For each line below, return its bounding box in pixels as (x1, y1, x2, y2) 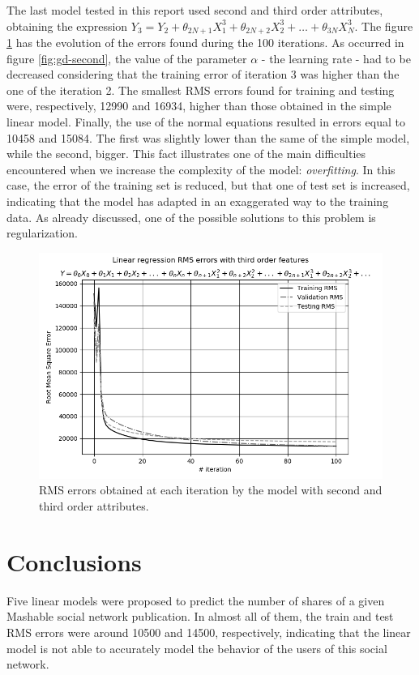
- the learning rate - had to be (261, 49, 411, 66)
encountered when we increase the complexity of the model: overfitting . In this (6, 160, 395, 177)
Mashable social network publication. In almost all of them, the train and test (6, 608, 394, 625)
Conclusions (6, 545, 142, 578)
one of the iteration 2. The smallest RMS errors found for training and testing (6, 81, 395, 98)
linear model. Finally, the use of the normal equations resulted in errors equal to (6, 113, 405, 130)
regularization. (6, 224, 78, 241)
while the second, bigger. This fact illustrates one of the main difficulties (6, 145, 366, 162)
